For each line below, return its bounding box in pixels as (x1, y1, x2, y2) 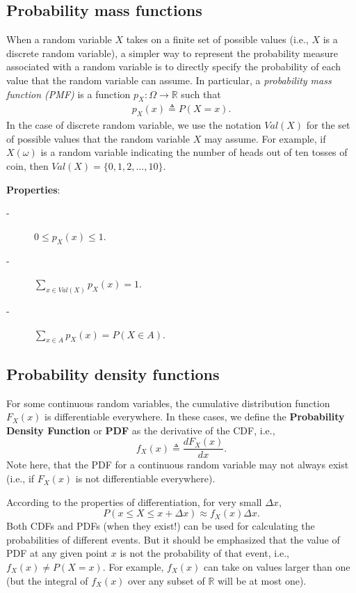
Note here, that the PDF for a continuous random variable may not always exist (6, 457, 349, 472)
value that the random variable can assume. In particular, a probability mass (6, 72, 332, 87)
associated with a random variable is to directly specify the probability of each (6, 59, 341, 74)
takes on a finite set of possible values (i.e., (126, 32, 309, 47)
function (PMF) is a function (6, 86, 131, 101)
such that (181, 86, 221, 101)
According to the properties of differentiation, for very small (6, 494, 262, 509)
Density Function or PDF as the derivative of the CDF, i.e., (6, 422, 275, 437)
